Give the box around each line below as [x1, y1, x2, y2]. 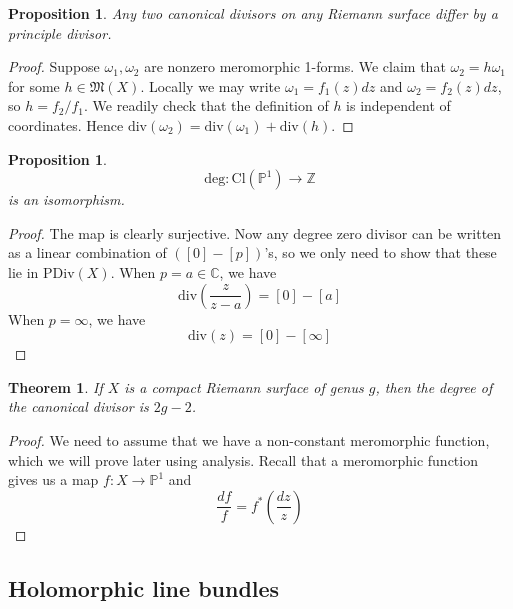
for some [8, 75, 60, 96]
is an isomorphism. [8, 189, 125, 210]
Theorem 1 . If [8, 376, 103, 397]
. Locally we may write [140, 75, 281, 96]
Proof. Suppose [8, 56, 100, 77]
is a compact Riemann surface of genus [124, 376, 364, 397]
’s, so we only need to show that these [264, 242, 497, 263]
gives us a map [8, 469, 99, 490]
